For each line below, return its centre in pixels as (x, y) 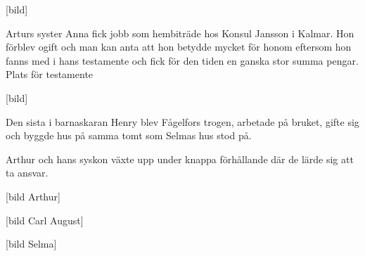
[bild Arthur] (33, 196)
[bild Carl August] (45, 220)
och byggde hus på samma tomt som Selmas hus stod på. (129, 135)
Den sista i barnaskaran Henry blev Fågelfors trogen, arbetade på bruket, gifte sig (182, 121)
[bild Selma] (31, 244)
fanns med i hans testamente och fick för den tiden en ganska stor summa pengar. (182, 60)
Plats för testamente (50, 74)
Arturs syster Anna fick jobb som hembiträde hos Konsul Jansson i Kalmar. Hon (180, 33)
